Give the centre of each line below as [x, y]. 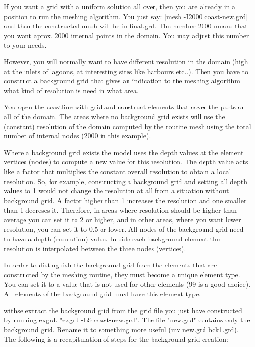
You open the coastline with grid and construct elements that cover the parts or [124, 107]
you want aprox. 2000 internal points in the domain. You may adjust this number [127, 35]
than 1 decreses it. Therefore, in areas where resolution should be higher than [121, 210]
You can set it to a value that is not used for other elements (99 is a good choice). [127, 284]
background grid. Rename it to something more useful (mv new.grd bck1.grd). [121, 329]
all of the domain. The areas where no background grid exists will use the [115, 116]
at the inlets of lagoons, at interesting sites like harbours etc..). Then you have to [126, 71]
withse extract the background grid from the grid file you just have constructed [123, 310]
